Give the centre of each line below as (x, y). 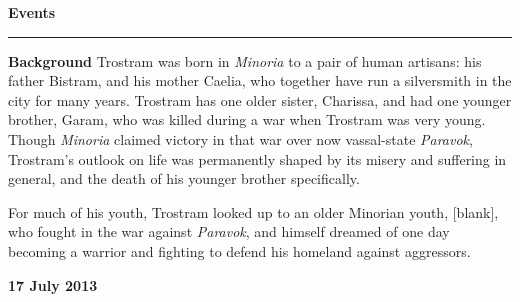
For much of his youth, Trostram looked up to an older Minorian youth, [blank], (253, 211)
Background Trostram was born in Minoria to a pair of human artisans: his (245, 60)
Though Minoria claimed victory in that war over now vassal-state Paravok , (240, 138)
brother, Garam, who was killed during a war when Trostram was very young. (247, 119)
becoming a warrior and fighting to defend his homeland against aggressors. (239, 250)
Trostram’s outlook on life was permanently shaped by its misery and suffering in (257, 158)
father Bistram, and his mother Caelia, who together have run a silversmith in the (260, 80)
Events (32, 12)
